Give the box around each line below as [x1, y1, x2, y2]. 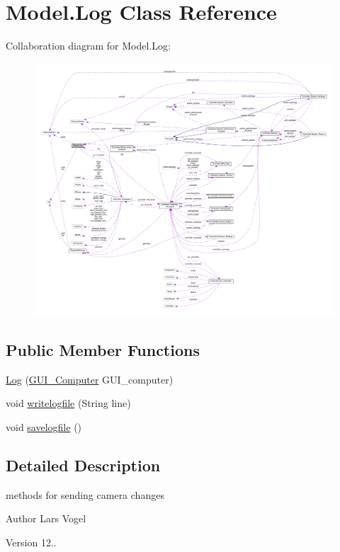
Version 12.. [6, 535, 57, 550]
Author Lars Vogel [6, 511, 86, 526]
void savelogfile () [6, 420, 82, 435]
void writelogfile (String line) [6, 396, 131, 410]
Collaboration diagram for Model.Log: [6, 38, 171, 53]
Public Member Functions [6, 339, 200, 361]
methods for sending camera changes [6, 487, 164, 502]
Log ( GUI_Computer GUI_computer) [6, 372, 174, 386]
